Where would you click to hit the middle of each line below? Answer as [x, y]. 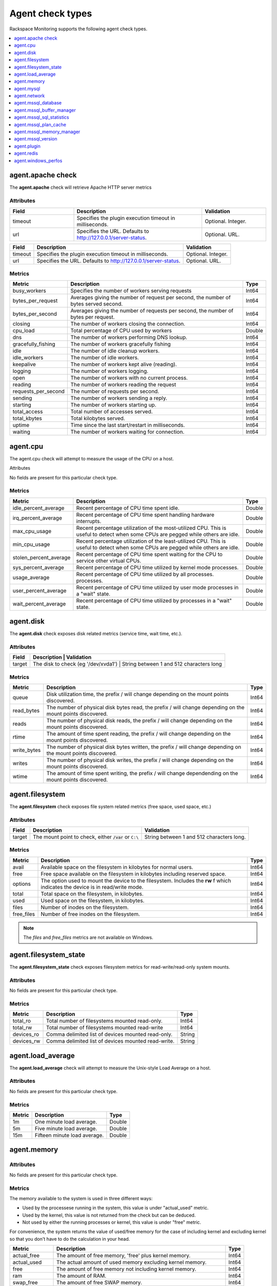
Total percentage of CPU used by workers [121, 331]
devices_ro [26, 1034]
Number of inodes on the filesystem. [85, 907]
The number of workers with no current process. [129, 378]
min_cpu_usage [31, 544]
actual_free [26, 1256]
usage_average [31, 577]
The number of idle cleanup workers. [115, 351]
